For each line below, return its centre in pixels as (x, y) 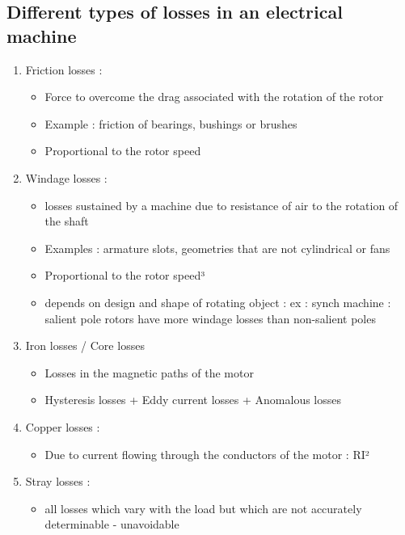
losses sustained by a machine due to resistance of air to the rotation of (221, 205)
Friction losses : (64, 69)
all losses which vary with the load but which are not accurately (203, 508)
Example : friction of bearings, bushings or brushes (171, 123)
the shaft (67, 221)
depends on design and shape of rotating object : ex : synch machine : (218, 302)
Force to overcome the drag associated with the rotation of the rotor (214, 97)
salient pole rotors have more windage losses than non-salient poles (210, 318)
